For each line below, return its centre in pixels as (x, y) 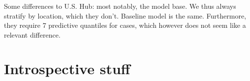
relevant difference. (32, 34)
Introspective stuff (67, 68)
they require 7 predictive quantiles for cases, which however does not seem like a (125, 25)
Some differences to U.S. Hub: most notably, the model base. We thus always (120, 6)
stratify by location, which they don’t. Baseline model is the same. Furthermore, (125, 15)
